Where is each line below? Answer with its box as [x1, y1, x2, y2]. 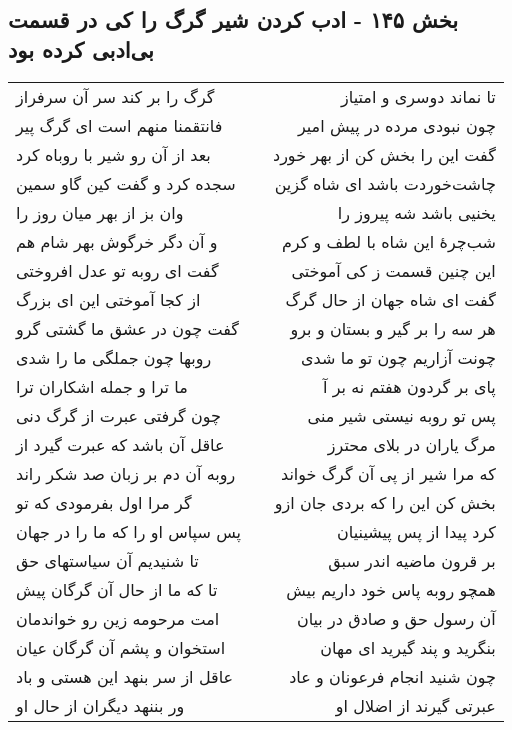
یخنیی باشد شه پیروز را [337, 200, 496, 224]
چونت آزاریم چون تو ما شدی [300, 345, 496, 369]
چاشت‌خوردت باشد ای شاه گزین [274, 171, 496, 195]
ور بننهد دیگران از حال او [16, 693, 185, 717]
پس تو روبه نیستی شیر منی [307, 403, 496, 427]
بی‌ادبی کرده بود [8, 33, 154, 64]
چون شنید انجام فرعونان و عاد [289, 664, 496, 688]
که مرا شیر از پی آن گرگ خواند [281, 461, 496, 485]
